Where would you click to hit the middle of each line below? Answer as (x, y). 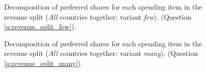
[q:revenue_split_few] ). (40, 26)
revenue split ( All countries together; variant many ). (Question (101, 53)
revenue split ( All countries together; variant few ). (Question (98, 16)
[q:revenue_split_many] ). (43, 63)
